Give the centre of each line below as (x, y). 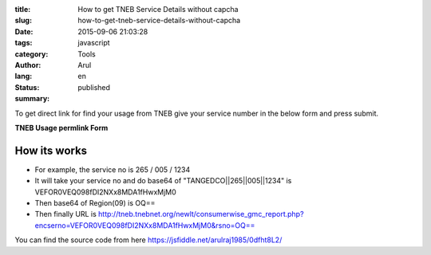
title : (23, 9)
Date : (24, 31)
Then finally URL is (66, 214)
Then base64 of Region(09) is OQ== (95, 202)
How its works (51, 150)
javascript (94, 43)
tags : (24, 43)
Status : (27, 87)
